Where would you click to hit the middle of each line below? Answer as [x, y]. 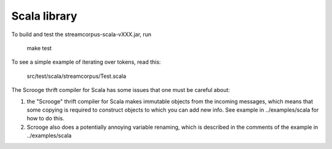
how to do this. [45, 118]
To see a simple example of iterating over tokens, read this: [86, 62]
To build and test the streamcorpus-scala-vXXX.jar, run [81, 34]
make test [39, 48]
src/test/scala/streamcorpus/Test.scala [77, 76]
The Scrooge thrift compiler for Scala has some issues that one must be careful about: [121, 90]
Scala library [44, 16]
